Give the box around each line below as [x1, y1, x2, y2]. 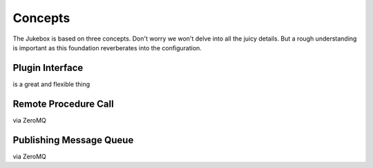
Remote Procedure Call [12, 98, 114, 109]
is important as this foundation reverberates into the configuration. [12, 43, 202, 52]
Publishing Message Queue [12, 134, 134, 146]
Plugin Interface [12, 62, 84, 74]
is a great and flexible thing [12, 80, 90, 88]
